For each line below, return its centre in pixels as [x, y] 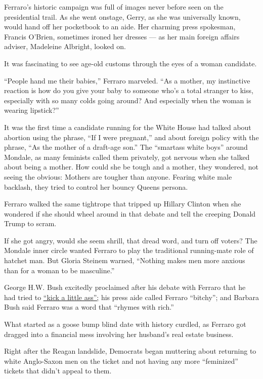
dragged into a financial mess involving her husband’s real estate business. [119, 334]
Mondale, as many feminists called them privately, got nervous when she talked [127, 157]
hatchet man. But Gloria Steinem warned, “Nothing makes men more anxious [125, 260]
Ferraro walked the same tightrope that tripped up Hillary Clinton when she [123, 204]
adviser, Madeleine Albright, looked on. [65, 46]
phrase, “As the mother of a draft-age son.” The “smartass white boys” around [126, 147]
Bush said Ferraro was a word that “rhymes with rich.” [89, 307]
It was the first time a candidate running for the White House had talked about [128, 127]
